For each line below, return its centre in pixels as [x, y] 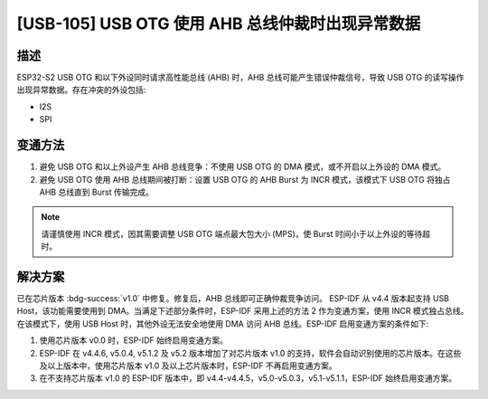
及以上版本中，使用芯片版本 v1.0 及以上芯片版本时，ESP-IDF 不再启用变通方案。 [188, 366]
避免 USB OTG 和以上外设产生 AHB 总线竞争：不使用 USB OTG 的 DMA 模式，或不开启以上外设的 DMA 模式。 [243, 166]
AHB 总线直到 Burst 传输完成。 [96, 192]
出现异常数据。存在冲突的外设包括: [81, 90]
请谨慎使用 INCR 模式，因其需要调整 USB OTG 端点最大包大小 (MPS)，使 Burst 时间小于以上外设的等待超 [236, 233]
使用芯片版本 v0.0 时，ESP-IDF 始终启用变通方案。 [133, 340]
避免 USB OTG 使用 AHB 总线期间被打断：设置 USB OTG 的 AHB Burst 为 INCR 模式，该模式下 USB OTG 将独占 [245, 179]
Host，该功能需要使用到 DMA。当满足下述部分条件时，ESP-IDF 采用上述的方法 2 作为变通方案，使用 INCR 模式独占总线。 [243, 311]
